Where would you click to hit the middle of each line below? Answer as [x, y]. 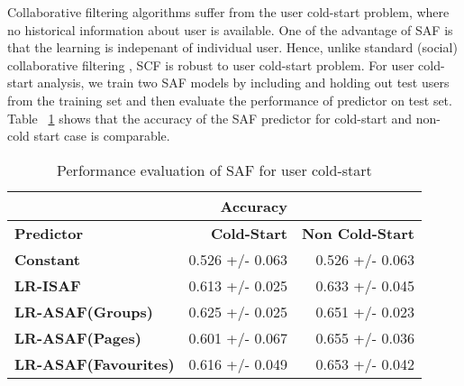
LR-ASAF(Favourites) [95, 363]
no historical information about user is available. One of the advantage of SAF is [230, 29]
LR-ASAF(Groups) [84, 311]
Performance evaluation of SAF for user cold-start [214, 170]
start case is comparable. [102, 136]
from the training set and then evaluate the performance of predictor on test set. [230, 100]
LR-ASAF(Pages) [78, 337]
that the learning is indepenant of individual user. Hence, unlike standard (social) [232, 47]
